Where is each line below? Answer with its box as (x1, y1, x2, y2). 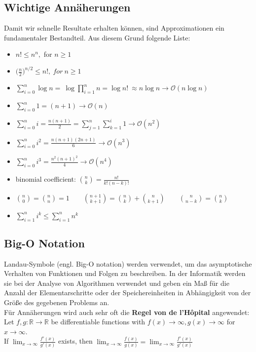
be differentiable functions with (51, 316, 146, 327)
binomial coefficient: (15, 174, 76, 184)
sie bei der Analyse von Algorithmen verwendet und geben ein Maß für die (4, 277, 229, 288)
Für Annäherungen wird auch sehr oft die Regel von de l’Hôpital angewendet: (4, 307, 250, 317)
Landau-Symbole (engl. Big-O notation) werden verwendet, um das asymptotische (4, 258, 252, 269)
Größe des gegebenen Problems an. (4, 297, 110, 308)
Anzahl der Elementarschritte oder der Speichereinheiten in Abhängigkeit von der (4, 287, 251, 298)
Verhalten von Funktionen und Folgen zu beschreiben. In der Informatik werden (4, 268, 246, 278)
